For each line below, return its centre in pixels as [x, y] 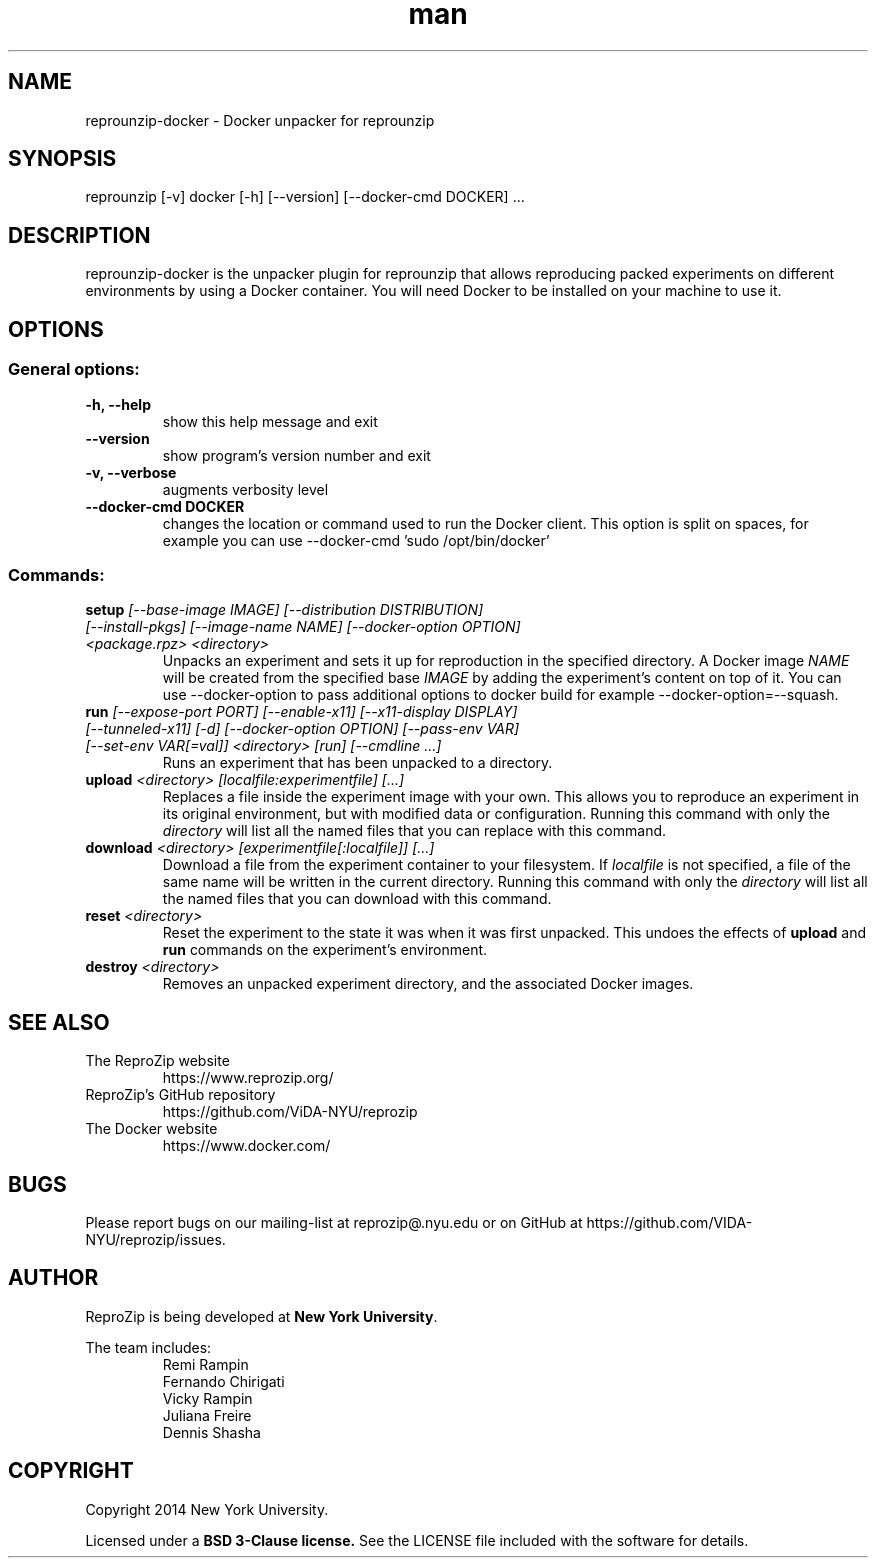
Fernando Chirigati [223, 1381]
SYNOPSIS [62, 159]
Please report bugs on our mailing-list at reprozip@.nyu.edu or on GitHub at [334, 1222]
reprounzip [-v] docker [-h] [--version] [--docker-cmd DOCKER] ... [305, 197]
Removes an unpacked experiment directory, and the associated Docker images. [428, 984]
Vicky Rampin [207, 1398]
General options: [74, 369]
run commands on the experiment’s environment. [325, 950]
